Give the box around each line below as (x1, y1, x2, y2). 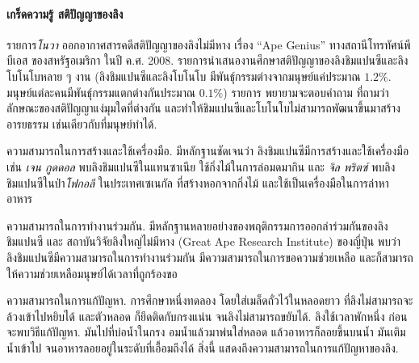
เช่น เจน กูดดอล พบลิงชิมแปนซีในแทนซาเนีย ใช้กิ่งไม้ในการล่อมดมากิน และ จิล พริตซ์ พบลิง (6, 158, 396, 175)
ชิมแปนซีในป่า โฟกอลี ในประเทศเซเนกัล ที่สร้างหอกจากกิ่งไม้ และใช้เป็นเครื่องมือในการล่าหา (6, 174, 389, 191)
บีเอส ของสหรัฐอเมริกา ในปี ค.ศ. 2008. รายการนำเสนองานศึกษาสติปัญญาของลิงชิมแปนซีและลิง (6, 52, 409, 69)
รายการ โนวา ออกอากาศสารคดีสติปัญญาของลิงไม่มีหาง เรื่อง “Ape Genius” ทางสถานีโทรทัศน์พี (6, 36, 411, 53)
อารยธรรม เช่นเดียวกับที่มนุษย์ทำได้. (6, 115, 157, 132)
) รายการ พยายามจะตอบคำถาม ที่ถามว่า (223, 83, 389, 100)
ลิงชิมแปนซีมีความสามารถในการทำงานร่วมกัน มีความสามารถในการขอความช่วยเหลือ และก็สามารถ (6, 248, 413, 265)
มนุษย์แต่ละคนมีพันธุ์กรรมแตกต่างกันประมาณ (6, 83, 196, 100)
